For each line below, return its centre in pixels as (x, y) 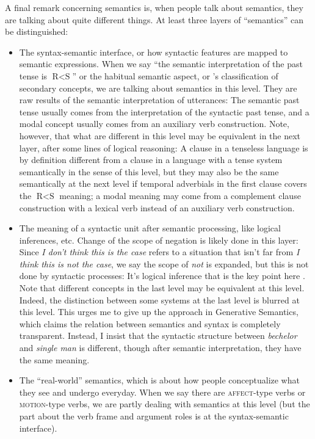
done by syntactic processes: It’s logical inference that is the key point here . (162, 276)
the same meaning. (54, 359)
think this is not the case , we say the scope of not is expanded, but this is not (164, 263)
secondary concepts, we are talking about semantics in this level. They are (158, 88)
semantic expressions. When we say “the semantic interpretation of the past (161, 64)
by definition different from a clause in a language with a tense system (151, 160)
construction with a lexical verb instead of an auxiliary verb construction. (157, 207)
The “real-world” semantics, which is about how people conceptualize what (159, 380)
